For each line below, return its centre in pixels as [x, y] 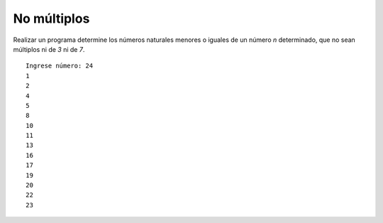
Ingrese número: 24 [60, 66]
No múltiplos [51, 18]
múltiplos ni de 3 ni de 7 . [49, 49]
